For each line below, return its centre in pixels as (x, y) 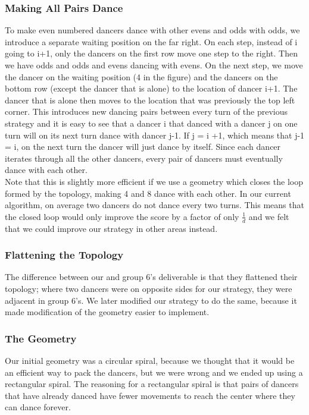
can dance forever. (38, 407)
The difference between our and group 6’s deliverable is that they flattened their (151, 277)
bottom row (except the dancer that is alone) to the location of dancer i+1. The (151, 88)
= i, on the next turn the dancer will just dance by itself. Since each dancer (143, 147)
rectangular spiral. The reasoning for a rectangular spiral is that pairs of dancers (152, 384)
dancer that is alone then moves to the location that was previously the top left (150, 100)
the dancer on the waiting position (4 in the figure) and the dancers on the (141, 76)
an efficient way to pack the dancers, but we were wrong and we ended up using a (154, 372)
